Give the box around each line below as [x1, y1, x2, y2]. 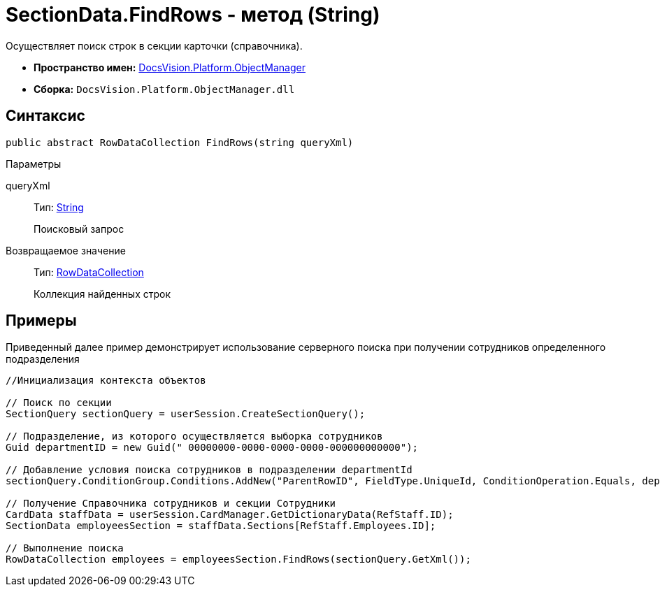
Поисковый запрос [34, 222, 124, 235]
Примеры [6, 312, 77, 330]
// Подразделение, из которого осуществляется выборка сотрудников [6, 431, 383, 442]
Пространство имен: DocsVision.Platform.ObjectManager [34, 61, 306, 73]
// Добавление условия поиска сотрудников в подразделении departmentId [6, 464, 412, 476]
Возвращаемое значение [6, 244, 126, 257]
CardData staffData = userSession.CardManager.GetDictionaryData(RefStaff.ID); [6, 509, 454, 521]
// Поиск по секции [6, 397, 112, 409]
